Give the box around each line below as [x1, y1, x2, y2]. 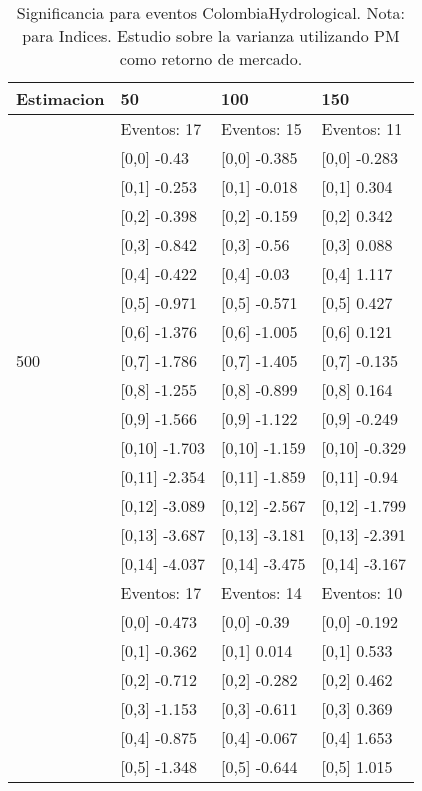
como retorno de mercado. [119, 47, 303, 70]
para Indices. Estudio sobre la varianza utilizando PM [22, 24, 400, 47]
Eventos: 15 [221, 117, 302, 140]
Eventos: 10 [321, 581, 403, 604]
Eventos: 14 [221, 581, 302, 604]
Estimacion [16, 87, 105, 110]
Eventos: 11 [321, 117, 403, 140]
